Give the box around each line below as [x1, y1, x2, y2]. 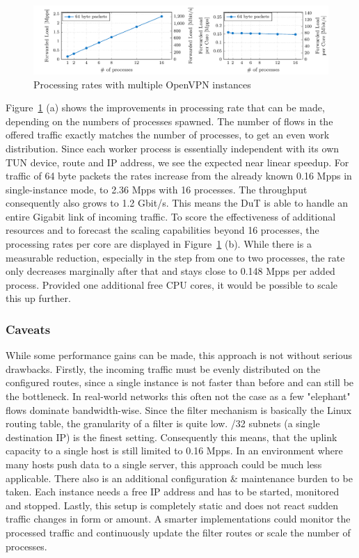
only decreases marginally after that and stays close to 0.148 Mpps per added [6, 264, 335, 278]
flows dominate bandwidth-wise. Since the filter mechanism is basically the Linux [6, 402, 352, 417]
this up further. [6, 291, 71, 305]
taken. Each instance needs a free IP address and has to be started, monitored [6, 484, 340, 499]
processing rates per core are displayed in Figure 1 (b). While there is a [6, 237, 312, 251]
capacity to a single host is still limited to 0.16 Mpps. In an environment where [6, 443, 343, 458]
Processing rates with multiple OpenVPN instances [33, 77, 251, 91]
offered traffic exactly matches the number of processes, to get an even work [6, 127, 330, 142]
